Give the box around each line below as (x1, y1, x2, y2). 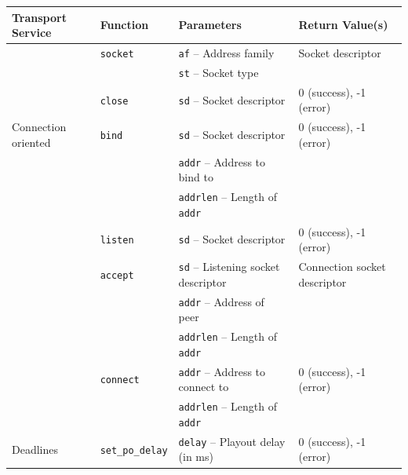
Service (12, 24, 52, 41)
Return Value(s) (298, 16, 388, 33)
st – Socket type (178, 64, 259, 80)
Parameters (178, 16, 242, 33)
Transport (12, 9, 67, 25)
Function (100, 16, 149, 33)
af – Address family (178, 44, 275, 60)
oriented (12, 133, 51, 150)
